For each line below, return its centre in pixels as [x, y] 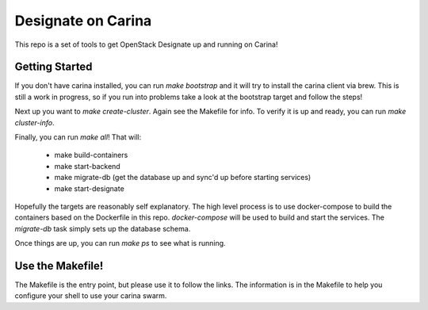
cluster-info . [34, 122]
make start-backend [87, 166]
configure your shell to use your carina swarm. [91, 296]
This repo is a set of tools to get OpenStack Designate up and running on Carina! [146, 44]
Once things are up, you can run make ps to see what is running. [120, 243]
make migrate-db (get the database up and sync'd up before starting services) [183, 178]
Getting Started [53, 67]
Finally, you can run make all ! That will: [78, 137]
